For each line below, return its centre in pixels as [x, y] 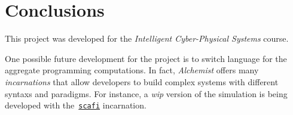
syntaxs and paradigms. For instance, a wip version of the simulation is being [146, 93]
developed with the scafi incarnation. [76, 105]
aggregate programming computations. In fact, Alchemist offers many [132, 70]
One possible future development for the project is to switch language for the [146, 58]
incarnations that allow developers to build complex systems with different [142, 81]
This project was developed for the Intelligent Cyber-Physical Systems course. [147, 38]
